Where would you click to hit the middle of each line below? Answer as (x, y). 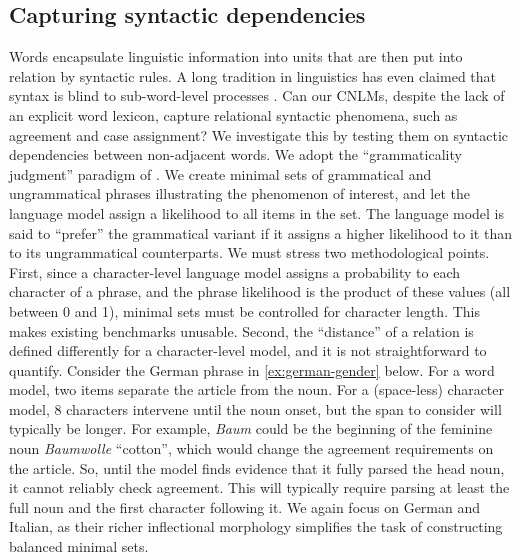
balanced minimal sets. (79, 546)
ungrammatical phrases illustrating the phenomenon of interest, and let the (239, 193)
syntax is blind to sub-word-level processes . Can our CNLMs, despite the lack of (257, 95)
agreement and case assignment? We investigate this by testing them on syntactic (259, 134)
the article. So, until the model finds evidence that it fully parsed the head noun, (257, 467)
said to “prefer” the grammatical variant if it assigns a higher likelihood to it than (260, 232)
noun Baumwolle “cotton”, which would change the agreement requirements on (251, 448)
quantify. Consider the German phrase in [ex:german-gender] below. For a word (252, 369)
